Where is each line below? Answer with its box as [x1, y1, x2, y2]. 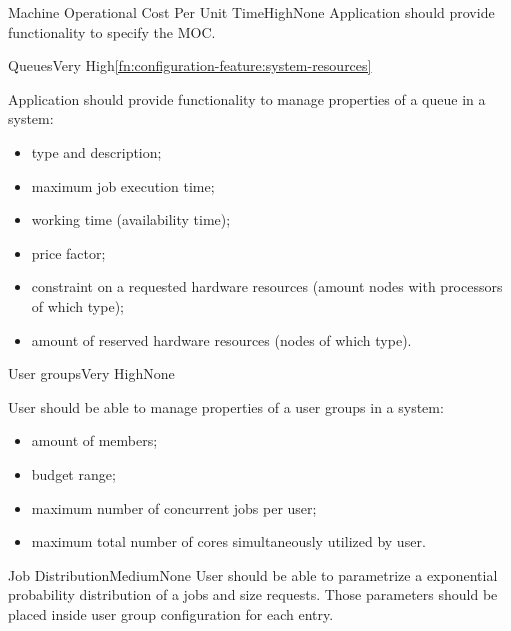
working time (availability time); [31, 209, 231, 230]
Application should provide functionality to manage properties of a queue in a [8, 88, 486, 109]
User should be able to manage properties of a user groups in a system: [8, 396, 444, 417]
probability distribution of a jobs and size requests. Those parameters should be [8, 584, 498, 605]
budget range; [31, 463, 116, 484]
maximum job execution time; [31, 175, 215, 196]
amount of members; [31, 430, 158, 451]
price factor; [31, 242, 106, 263]
